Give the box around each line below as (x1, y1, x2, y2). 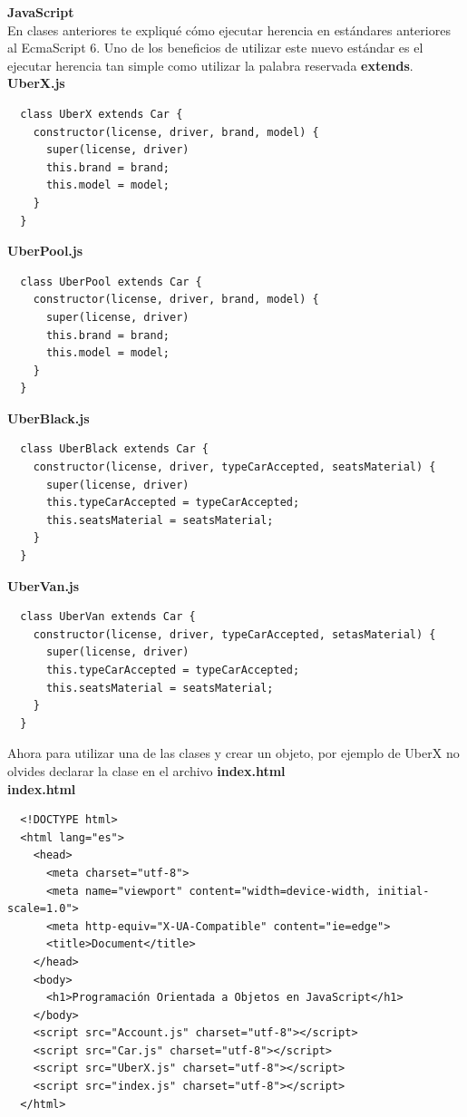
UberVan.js (7, 576, 80, 595)
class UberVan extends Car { (20, 610, 196, 624)
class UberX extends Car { (20, 107, 183, 121)
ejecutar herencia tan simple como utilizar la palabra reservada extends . (7, 55, 413, 74)
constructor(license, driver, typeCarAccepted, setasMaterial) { (33, 627, 436, 641)
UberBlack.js (7, 408, 90, 427)
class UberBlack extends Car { (20, 442, 209, 456)
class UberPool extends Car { (20, 275, 202, 288)
